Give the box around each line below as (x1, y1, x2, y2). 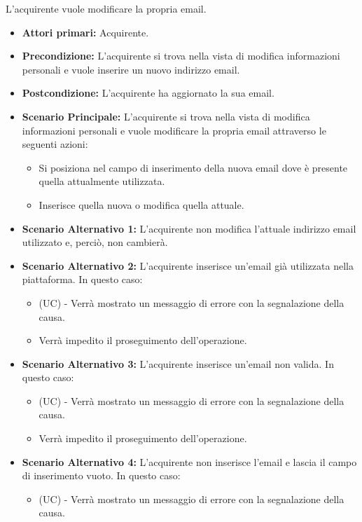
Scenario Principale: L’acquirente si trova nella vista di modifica (22, 109, 310, 123)
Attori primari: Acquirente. (22, 25, 149, 39)
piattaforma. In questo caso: (22, 272, 143, 287)
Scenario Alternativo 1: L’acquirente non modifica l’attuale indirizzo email (22, 221, 356, 235)
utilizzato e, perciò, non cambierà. (22, 235, 168, 249)
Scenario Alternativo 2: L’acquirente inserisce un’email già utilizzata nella (22, 258, 354, 273)
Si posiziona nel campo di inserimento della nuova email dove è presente (39, 160, 348, 174)
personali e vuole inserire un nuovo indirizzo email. (22, 62, 240, 76)
